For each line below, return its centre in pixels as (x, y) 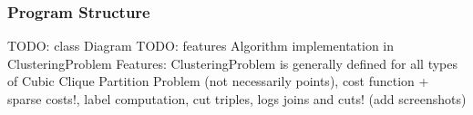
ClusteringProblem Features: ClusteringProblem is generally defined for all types (233, 63)
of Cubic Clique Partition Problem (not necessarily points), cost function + (218, 81)
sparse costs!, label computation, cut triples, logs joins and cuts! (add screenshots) (237, 99)
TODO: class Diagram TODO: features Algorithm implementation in (201, 46)
